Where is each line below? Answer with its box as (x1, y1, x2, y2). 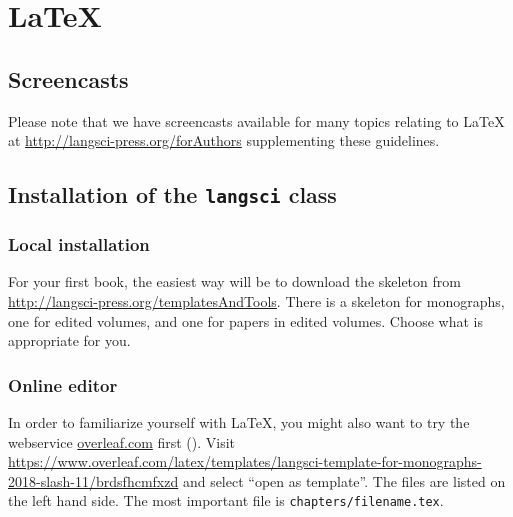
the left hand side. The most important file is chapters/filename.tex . (8, 490, 444, 511)
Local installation (8, 232, 150, 257)
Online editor (8, 372, 118, 397)
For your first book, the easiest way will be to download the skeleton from (8, 271, 461, 292)
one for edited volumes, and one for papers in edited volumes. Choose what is (8, 310, 483, 331)
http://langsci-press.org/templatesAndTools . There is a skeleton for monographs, (8, 290, 505, 311)
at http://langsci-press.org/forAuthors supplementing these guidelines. (8, 130, 440, 151)
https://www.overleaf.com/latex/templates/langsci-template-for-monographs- (8, 451, 482, 472)
